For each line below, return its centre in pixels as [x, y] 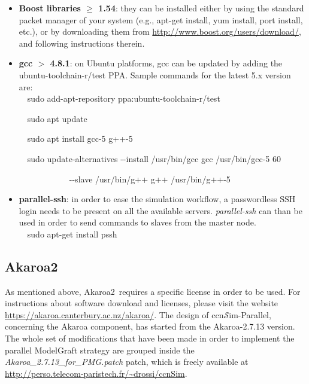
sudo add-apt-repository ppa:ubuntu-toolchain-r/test [124, 98]
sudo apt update [57, 118]
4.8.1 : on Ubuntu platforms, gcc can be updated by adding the [166, 63]
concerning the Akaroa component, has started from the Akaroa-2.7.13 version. [150, 326]
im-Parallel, [250, 314]
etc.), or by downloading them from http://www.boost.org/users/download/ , [160, 31]
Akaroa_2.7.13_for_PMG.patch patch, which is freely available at [127, 362]
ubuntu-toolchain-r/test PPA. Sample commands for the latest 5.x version [155, 74]
